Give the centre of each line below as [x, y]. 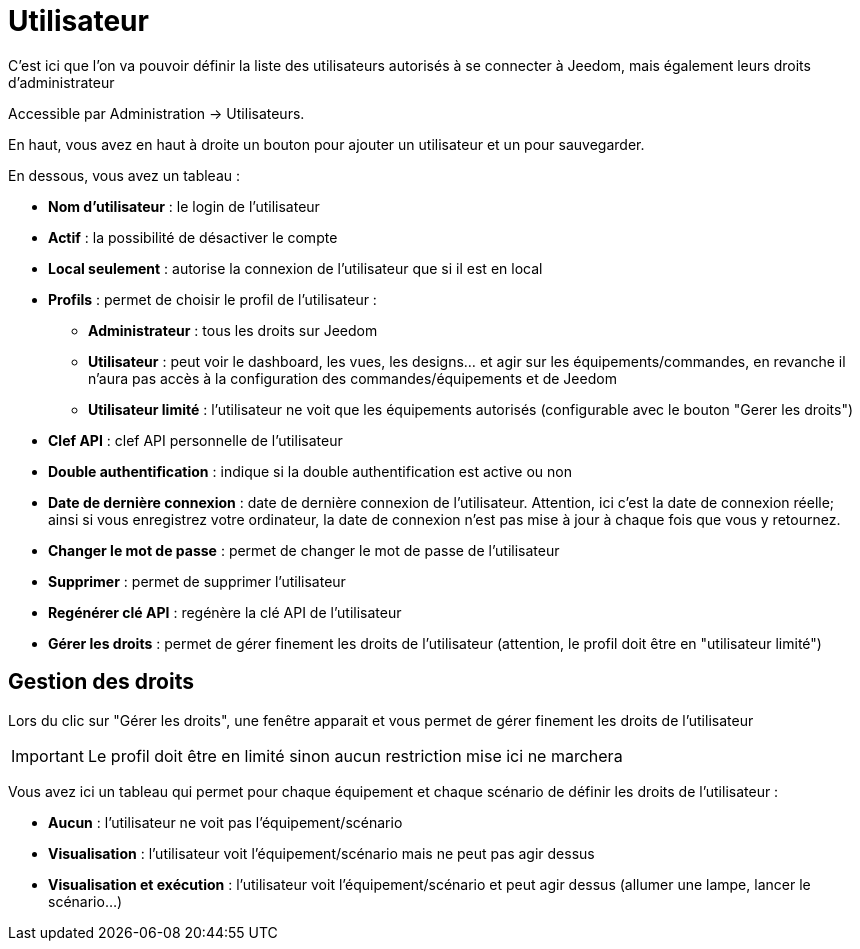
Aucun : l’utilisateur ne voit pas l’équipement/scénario [225, 822]
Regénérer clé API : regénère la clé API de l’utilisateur [225, 612]
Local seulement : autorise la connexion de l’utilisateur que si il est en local [295, 268]
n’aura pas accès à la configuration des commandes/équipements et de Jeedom [352, 378]
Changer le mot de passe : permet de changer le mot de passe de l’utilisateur [304, 550]
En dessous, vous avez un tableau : [124, 175]
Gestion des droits [101, 682]
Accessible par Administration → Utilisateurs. [156, 113]
